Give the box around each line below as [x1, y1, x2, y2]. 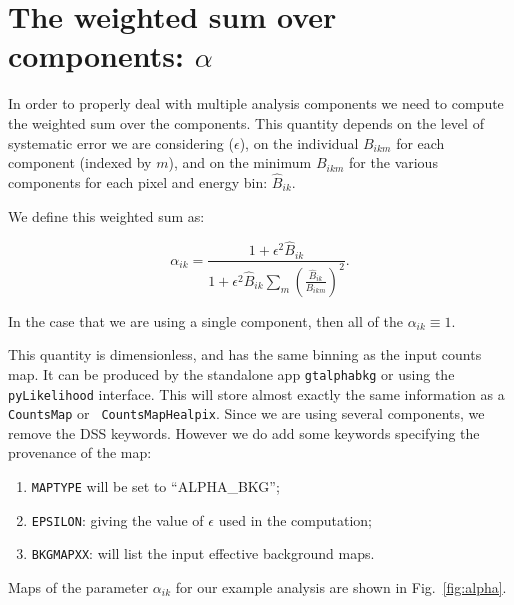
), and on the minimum [168, 152, 312, 173]
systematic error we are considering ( [8, 132, 234, 153]
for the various [349, 152, 438, 173]
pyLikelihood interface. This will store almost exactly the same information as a [8, 383, 505, 404]
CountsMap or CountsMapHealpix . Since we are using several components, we [8, 403, 485, 424]
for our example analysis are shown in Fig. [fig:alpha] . [175, 577, 507, 598]
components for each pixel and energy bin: [8, 171, 268, 192]
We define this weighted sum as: [8, 205, 205, 226]
